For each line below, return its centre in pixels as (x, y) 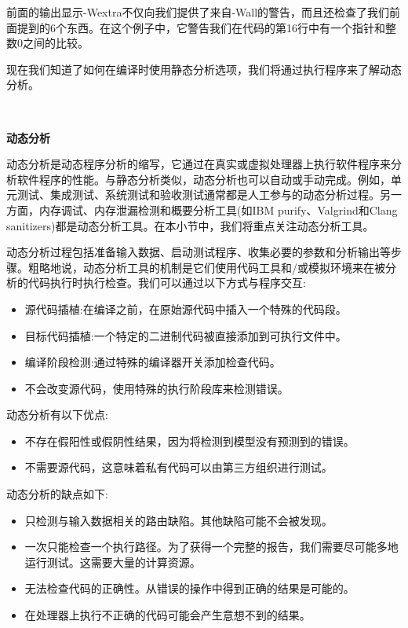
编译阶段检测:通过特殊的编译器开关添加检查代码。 (153, 362)
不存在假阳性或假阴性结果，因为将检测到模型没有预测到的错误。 (189, 441)
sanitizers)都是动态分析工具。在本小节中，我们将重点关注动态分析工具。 (190, 225)
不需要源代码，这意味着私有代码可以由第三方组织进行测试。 (178, 467)
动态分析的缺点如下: (57, 494)
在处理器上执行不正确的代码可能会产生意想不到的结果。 (168, 615)
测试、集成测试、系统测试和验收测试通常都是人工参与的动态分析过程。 (198, 195)
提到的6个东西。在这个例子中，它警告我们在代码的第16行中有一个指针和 (201, 27)
